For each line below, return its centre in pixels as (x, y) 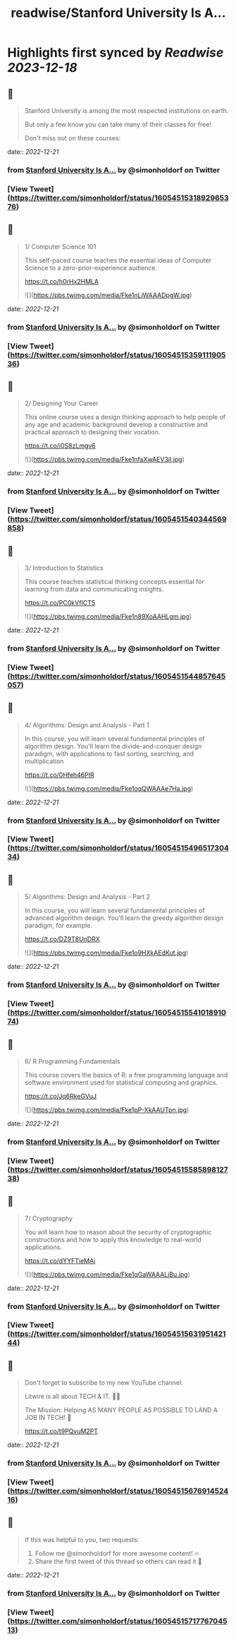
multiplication (44, 761)
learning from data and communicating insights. (94, 589)
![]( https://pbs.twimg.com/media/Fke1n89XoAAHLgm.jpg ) (108, 616)
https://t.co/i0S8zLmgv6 (60, 446)
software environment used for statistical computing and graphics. (121, 1082)
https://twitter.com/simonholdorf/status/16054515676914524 (119, 1491)
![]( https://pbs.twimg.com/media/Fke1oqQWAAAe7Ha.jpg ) (109, 788)
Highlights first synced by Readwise (116, 53)
